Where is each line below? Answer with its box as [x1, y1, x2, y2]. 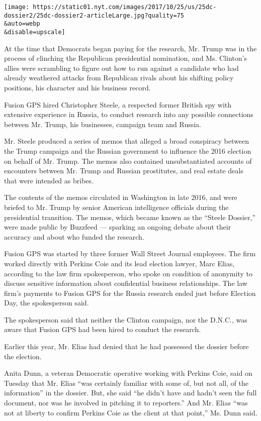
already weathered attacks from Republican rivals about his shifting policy [4, 72, 234, 83]
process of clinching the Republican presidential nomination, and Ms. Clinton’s [4, 53, 247, 63]
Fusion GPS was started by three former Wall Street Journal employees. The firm [4, 248, 256, 259]
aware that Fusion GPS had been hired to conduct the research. [4, 324, 201, 335]
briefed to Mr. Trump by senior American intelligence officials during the [4, 201, 229, 212]
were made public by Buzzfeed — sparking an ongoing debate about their [4, 222, 231, 232]
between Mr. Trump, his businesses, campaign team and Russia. [4, 119, 202, 129]
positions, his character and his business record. [4, 82, 151, 92]
